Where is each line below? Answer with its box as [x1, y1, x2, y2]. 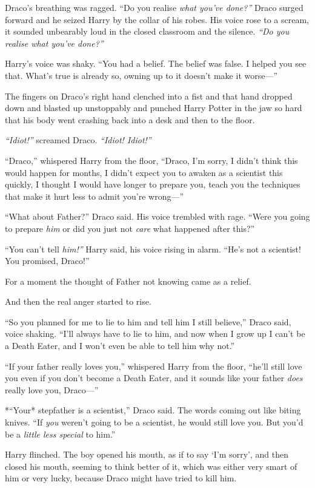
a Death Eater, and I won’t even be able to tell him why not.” [5, 339, 235, 352]
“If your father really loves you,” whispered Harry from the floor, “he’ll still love [5, 359, 302, 372]
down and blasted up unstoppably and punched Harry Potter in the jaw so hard [5, 101, 302, 114]
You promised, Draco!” [5, 254, 90, 267]
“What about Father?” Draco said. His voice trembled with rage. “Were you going [5, 210, 310, 223]
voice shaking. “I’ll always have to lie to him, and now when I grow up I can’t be [5, 327, 305, 340]
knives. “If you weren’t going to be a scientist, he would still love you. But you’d [5, 416, 303, 429]
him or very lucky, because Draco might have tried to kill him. [5, 472, 237, 484]
